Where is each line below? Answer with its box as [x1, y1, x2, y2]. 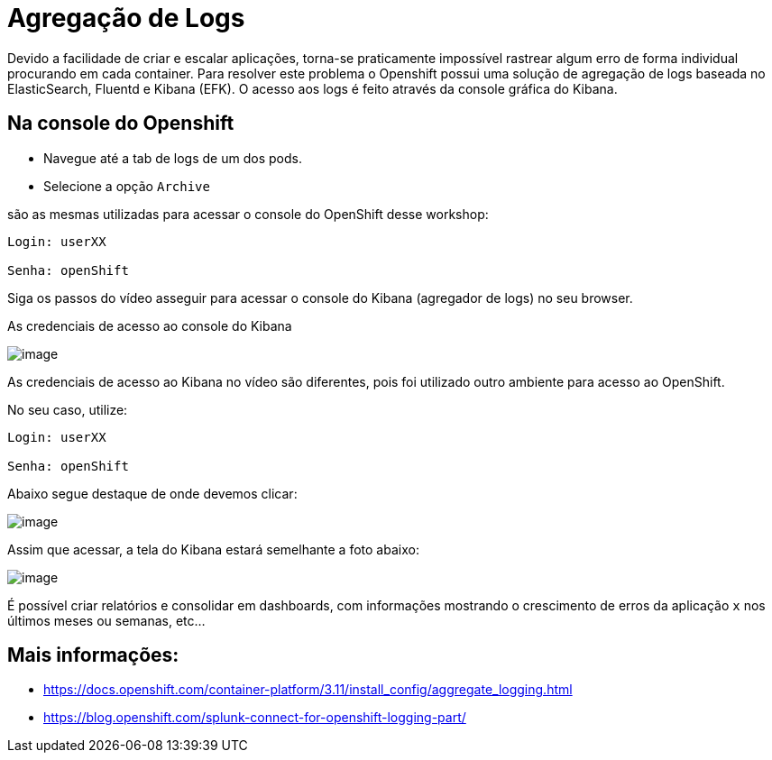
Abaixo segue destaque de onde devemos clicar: [7, 485, 298, 501]
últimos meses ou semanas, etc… [7, 612, 206, 628]
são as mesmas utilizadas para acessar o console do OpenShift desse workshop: [7, 206, 489, 222]
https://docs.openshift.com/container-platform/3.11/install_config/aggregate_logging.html [43, 682, 573, 698]
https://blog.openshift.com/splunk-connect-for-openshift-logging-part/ [43, 710, 466, 726]
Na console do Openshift [7, 112, 234, 135]
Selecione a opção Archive [43, 178, 210, 194]
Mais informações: [7, 644, 179, 667]
